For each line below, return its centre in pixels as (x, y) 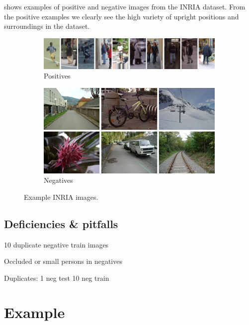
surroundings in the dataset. (47, 26)
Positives (57, 76)
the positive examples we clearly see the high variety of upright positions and (122, 16)
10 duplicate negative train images (56, 244)
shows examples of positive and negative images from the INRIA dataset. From (125, 6)
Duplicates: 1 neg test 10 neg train (57, 278)
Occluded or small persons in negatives (63, 261)
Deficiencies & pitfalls (61, 224)
